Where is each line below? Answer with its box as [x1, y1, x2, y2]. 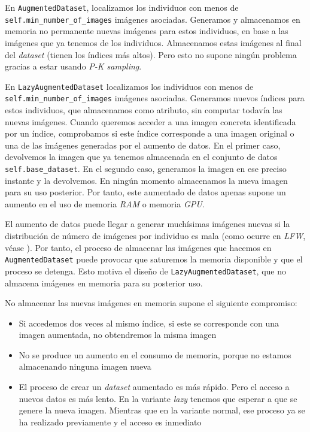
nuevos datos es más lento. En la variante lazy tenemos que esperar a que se [19, 392, 297, 404]
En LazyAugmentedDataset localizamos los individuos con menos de [5, 80, 254, 92]
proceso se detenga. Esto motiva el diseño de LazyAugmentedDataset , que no [5, 264, 286, 277]
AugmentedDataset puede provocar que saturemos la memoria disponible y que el [5, 253, 303, 265]
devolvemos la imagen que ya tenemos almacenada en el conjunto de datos [5, 150, 278, 163]
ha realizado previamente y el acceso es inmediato [19, 415, 202, 428]
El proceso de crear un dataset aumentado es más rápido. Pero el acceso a [19, 380, 290, 393]
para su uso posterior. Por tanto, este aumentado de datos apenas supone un [5, 186, 286, 198]
